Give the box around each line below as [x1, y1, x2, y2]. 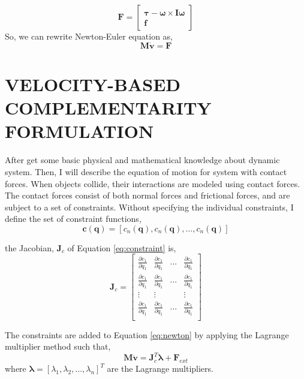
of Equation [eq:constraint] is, [67, 241, 176, 254]
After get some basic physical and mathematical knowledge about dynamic [5, 154, 280, 166]
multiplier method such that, [5, 340, 111, 353]
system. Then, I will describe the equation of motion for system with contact [5, 165, 287, 178]
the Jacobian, [5, 241, 54, 254]
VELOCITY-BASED [5, 72, 180, 96]
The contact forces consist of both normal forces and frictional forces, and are [5, 189, 290, 201]
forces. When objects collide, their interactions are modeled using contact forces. [5, 177, 300, 189]
